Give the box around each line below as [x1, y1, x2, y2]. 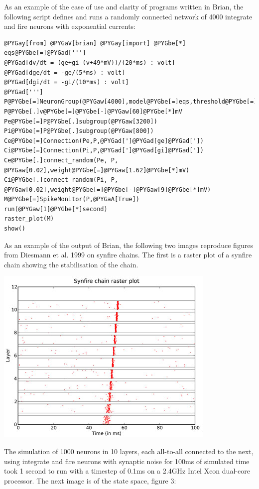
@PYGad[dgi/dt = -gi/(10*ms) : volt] [4, 79, 129, 86]
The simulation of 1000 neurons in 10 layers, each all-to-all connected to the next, [4, 446, 254, 457]
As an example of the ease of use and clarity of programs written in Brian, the [4, 1, 244, 11]
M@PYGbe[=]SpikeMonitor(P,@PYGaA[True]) [4, 196, 140, 203]
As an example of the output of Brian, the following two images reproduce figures [4, 240, 253, 250]
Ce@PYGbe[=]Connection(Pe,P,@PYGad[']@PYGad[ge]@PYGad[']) [4, 137, 204, 144]
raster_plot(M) [4, 215, 54, 223]
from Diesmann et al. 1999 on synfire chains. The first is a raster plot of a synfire [4, 249, 252, 260]
